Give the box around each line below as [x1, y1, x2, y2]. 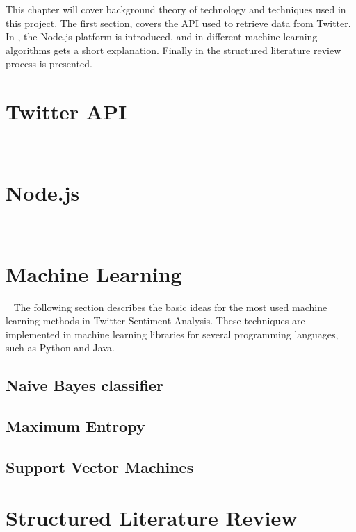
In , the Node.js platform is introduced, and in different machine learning [6, 29, 318, 44]
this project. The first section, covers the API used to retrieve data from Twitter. [6, 15, 351, 30]
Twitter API [6, 97, 127, 126]
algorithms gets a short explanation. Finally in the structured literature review [6, 42, 341, 57]
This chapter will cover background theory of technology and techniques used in [6, 2, 346, 16]
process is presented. [6, 56, 92, 71]
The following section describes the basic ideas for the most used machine [13, 299, 327, 314]
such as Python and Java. [6, 340, 115, 355]
